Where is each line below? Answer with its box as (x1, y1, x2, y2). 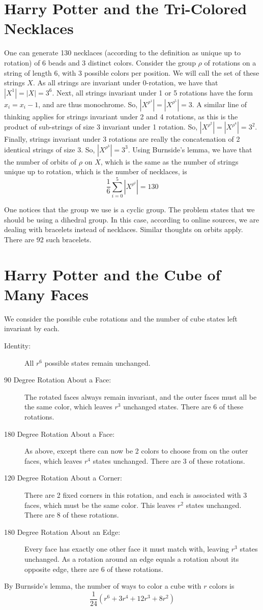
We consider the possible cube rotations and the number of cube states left (4, 313, 238, 324)
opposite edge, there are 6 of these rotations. (24, 563, 163, 574)
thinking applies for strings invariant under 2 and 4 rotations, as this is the (4, 111, 238, 121)
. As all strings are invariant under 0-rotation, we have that (33, 77, 218, 88)
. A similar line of (192, 99, 247, 109)
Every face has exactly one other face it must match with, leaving (24, 543, 229, 554)
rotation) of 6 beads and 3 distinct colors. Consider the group (4, 57, 196, 68)
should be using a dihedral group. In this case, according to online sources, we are (4, 214, 259, 224)
